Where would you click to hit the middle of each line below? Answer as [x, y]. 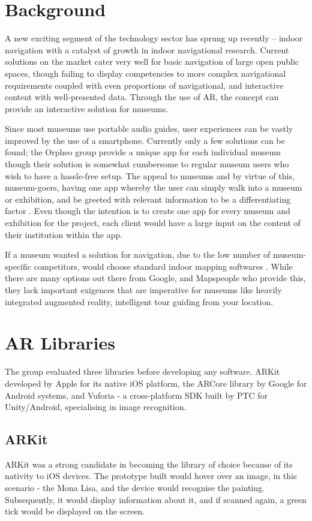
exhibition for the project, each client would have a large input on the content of [153, 223]
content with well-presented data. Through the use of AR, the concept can [142, 97]
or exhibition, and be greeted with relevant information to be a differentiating [148, 199]
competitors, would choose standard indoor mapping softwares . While [163, 266]
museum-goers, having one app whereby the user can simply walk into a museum [154, 187]
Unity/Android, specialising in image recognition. [96, 407]
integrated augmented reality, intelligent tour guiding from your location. [139, 301]
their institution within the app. [64, 234]
